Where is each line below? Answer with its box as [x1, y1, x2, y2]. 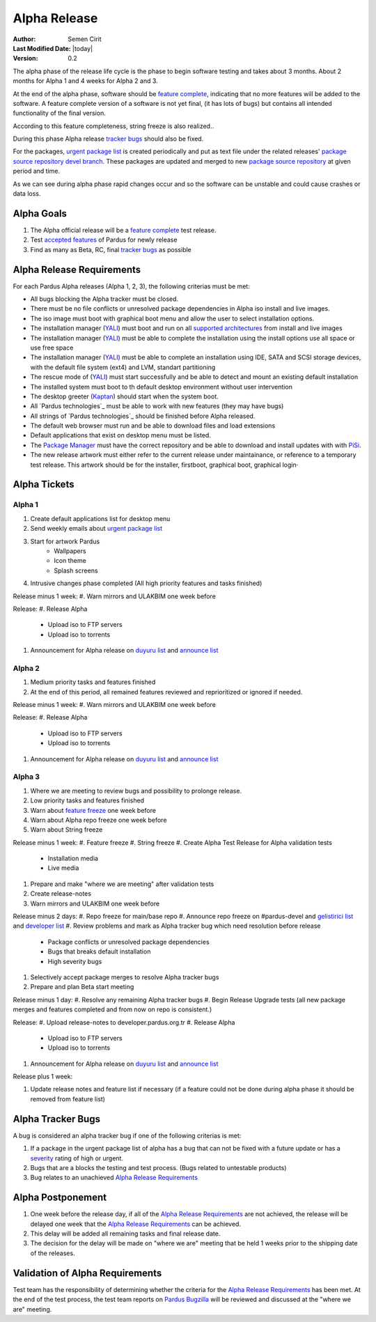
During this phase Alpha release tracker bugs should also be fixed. [13, 134, 204, 143]
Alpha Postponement [13, 1192, 107, 1204]
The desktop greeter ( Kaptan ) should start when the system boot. [30, 392, 219, 401]
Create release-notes [30, 889, 92, 898]
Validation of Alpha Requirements [13, 1267, 162, 1279]
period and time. [13, 167, 61, 176]
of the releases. [30, 1249, 76, 1257]
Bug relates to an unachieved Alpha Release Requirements [30, 1174, 198, 1182]
